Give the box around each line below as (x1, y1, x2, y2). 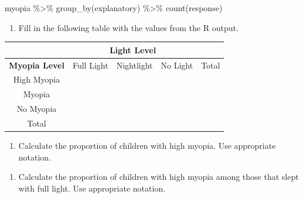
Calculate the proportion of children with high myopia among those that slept (18, 170, 299, 183)
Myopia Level (9, 59, 64, 71)
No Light (161, 59, 193, 71)
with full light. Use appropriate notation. (18, 182, 166, 194)
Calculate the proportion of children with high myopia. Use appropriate (18, 139, 276, 151)
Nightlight (116, 59, 153, 71)
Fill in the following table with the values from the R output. (18, 21, 239, 33)
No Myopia (16, 103, 57, 115)
